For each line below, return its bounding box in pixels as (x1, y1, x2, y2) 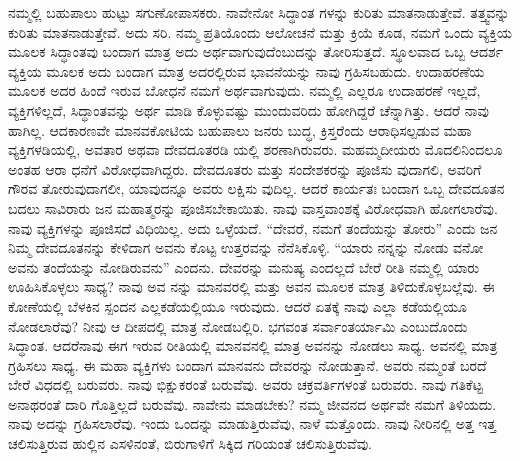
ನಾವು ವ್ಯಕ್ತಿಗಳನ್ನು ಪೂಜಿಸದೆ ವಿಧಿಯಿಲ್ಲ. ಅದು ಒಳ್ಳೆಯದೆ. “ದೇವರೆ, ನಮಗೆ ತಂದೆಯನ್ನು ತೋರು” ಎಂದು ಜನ (8, 217, 498, 238)
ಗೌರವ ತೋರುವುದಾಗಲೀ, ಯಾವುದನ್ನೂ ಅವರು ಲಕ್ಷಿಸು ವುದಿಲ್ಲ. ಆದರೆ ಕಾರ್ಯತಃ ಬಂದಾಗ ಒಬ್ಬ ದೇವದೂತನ (8, 178, 505, 199)
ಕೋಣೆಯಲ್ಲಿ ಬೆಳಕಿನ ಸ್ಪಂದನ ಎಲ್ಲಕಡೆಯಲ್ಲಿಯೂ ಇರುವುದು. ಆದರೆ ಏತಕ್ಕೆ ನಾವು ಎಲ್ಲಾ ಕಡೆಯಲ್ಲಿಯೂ (8, 295, 467, 316)
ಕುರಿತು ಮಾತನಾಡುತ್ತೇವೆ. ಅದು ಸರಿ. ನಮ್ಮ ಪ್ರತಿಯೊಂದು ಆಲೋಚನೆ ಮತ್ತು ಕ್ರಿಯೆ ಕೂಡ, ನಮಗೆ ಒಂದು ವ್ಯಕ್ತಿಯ (8, 21, 512, 42)
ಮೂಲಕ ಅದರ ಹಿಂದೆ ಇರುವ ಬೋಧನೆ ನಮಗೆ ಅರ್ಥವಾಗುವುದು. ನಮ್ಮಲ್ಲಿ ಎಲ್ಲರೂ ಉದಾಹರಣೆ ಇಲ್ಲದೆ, (8, 80, 481, 101)
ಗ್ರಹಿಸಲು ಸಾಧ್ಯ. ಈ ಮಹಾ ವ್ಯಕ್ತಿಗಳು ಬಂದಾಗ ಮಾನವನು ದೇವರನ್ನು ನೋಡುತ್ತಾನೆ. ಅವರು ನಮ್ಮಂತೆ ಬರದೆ (8, 354, 487, 375)
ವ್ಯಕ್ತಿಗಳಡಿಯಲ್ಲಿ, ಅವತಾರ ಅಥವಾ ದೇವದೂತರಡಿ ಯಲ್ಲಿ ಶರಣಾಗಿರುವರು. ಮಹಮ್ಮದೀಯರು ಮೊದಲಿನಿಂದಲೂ (8, 139, 503, 160)
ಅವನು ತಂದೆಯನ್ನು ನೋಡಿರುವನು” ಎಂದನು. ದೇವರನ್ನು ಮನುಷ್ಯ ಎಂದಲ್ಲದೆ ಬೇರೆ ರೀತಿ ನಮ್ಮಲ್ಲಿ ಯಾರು (8, 256, 480, 277)
